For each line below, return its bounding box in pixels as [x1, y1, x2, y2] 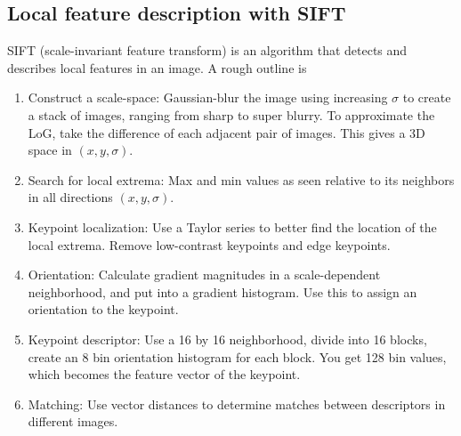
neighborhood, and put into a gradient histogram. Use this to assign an [28, 282, 417, 301]
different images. [28, 412, 118, 431]
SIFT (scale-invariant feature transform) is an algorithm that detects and [7, 41, 408, 60]
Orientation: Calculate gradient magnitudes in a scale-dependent [28, 265, 381, 284]
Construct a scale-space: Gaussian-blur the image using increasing [28, 88, 388, 107]
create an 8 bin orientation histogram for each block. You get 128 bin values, [28, 347, 447, 366]
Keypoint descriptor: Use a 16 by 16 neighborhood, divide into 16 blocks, [28, 329, 427, 348]
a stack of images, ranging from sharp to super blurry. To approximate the [28, 105, 435, 124]
